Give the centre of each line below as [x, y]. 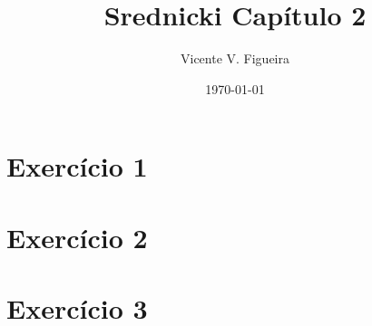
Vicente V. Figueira [235, 58]
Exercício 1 [77, 166]
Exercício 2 [77, 237]
